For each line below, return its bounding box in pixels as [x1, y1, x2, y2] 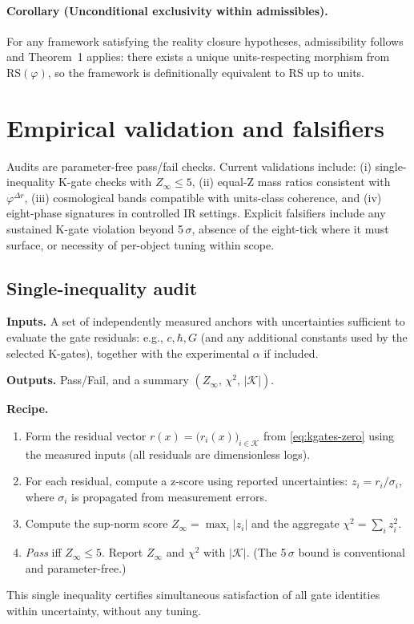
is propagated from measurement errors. [71, 488, 267, 504]
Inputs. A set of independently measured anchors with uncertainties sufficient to [6, 313, 405, 330]
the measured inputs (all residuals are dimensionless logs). [25, 445, 311, 462]
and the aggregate [251, 515, 340, 532]
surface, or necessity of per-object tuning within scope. [6, 236, 275, 253]
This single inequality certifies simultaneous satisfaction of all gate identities [6, 586, 380, 603]
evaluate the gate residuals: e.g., [6, 329, 163, 346]
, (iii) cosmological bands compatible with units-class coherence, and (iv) [24, 188, 382, 205]
